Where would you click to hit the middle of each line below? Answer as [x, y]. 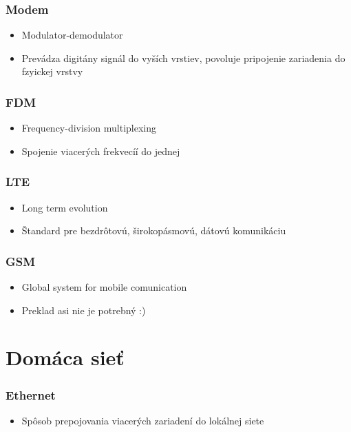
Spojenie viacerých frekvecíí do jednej [101, 151]
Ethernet [31, 394]
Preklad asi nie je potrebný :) [84, 310]
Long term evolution [65, 207]
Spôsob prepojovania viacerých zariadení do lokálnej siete [143, 420]
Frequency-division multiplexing [89, 128]
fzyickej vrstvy [52, 71]
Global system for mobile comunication [104, 287]
